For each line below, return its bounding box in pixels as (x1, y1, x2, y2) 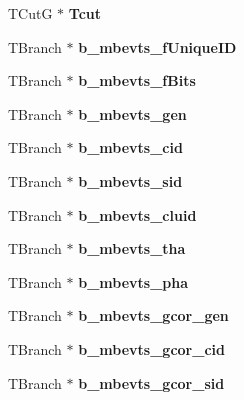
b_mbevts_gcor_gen (78, 305, 229, 326)
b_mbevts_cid (78, 137, 183, 158)
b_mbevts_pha (78, 271, 189, 292)
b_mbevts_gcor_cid (78, 338, 225, 359)
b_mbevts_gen (78, 103, 187, 124)
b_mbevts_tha (78, 238, 186, 259)
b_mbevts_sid (78, 170, 183, 191)
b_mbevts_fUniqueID (78, 36, 237, 57)
